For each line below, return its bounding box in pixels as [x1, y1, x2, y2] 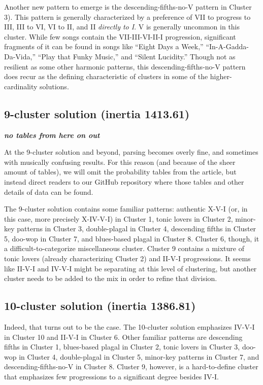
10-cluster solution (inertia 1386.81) [4, 298, 196, 313]
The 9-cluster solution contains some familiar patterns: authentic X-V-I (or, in [4, 203, 248, 214]
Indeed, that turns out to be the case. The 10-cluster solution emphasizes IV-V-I [4, 322, 255, 332]
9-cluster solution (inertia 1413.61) [4, 106, 190, 121]
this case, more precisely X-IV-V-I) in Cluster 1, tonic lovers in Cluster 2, [4, 213, 233, 224]
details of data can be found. [4, 186, 93, 197]
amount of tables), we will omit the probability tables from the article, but [4, 166, 237, 177]
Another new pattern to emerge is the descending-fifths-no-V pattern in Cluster [4, 2, 252, 12]
